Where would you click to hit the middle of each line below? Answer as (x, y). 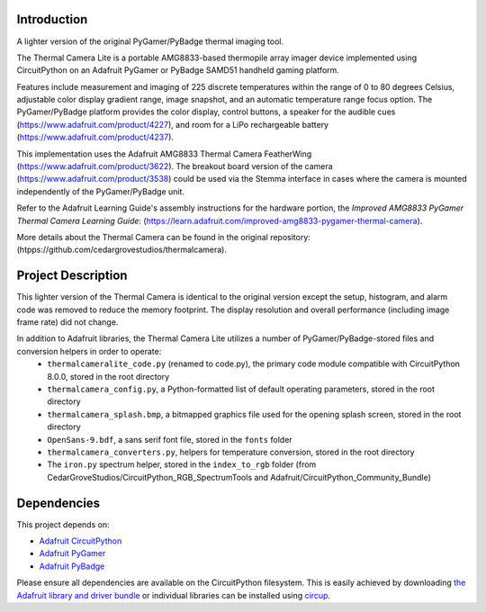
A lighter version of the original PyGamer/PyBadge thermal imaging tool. (150, 41)
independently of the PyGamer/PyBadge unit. (100, 191)
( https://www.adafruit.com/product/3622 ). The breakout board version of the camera (175, 166)
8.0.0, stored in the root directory (108, 376)
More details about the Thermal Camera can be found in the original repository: (163, 237)
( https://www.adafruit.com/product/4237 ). (95, 137)
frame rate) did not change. (67, 322)
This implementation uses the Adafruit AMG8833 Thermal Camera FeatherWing (164, 154)
